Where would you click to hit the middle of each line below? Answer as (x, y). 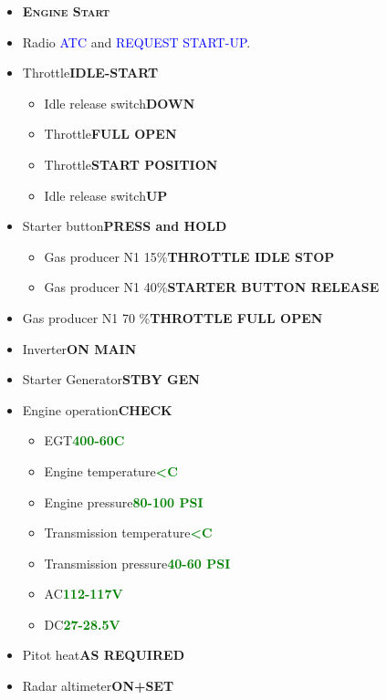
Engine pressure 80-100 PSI (124, 501)
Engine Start (66, 11)
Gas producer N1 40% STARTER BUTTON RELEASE (212, 287)
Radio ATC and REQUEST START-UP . (136, 42)
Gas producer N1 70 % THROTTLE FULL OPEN (172, 317)
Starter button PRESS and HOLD (125, 226)
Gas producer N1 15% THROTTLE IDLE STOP (189, 256)
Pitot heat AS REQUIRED (103, 655)
